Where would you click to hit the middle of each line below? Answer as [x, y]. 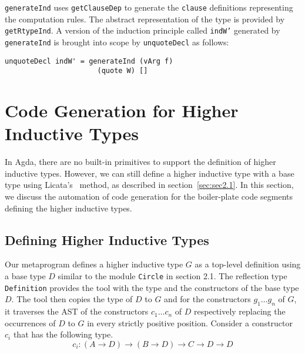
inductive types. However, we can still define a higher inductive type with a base [150, 173]
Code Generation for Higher [122, 110]
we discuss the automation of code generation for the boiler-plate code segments [149, 196]
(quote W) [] [123, 71]
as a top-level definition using [248, 264]
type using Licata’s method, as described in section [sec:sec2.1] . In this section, [149, 185]
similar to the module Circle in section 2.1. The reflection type [172, 275]
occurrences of [30, 322]
